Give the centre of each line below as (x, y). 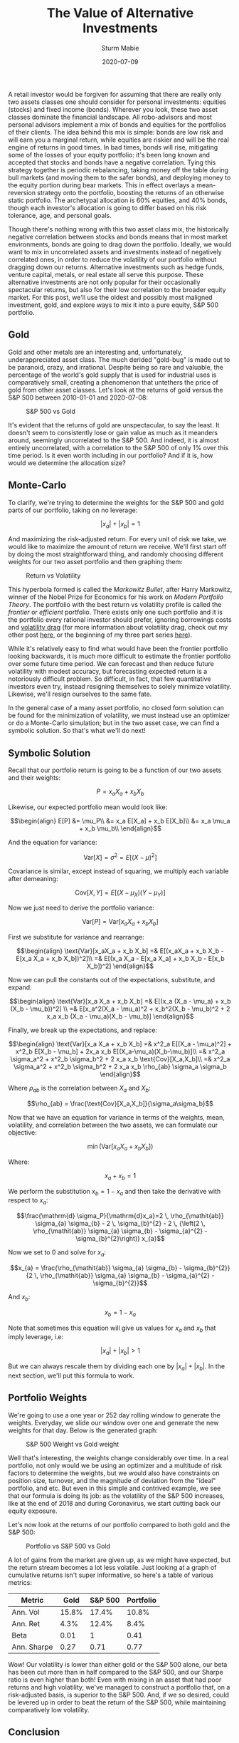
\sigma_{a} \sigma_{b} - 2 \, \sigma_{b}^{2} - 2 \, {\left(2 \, (120, 1224)
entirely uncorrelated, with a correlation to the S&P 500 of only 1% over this (118, 447)
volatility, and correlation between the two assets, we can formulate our (113, 1125)
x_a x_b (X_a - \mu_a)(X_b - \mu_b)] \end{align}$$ (120, 1016)
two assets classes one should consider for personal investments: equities (117, 102)
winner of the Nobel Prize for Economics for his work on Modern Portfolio (116, 597)
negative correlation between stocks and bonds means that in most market (118, 236)
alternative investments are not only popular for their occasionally (104, 282)
